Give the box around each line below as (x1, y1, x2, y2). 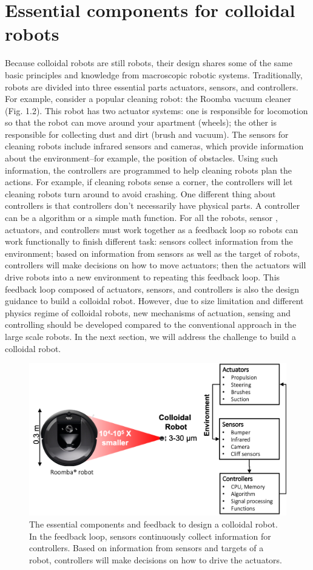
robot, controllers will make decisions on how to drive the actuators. (29, 553, 282, 566)
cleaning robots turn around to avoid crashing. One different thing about (5, 187, 276, 200)
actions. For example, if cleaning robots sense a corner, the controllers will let (5, 175, 293, 188)
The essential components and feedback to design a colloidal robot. (29, 518, 278, 531)
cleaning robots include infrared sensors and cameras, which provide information (5, 140, 304, 152)
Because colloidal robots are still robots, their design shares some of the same (5, 56, 292, 69)
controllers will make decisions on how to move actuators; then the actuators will (5, 259, 306, 271)
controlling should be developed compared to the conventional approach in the (5, 318, 297, 331)
